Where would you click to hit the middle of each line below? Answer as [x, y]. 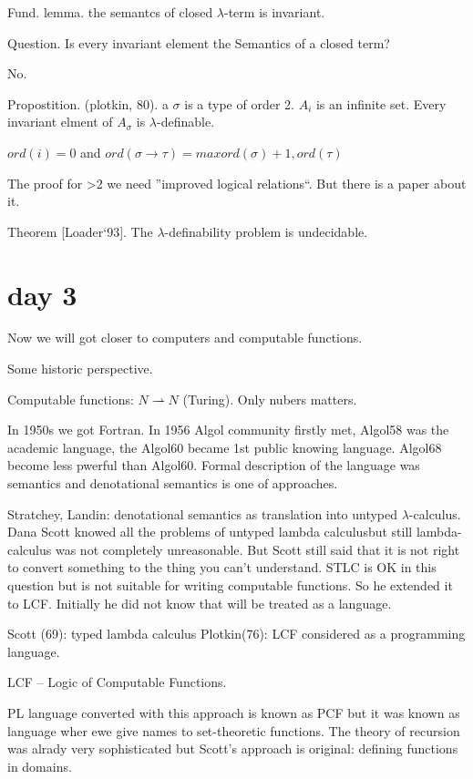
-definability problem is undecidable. [266, 231]
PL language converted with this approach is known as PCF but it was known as [234, 712]
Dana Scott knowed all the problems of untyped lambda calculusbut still [210, 532]
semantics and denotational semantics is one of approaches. [173, 483]
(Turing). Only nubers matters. [270, 399]
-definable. [186, 122]
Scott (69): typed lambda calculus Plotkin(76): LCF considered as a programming [236, 634]
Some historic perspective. [80, 369]
